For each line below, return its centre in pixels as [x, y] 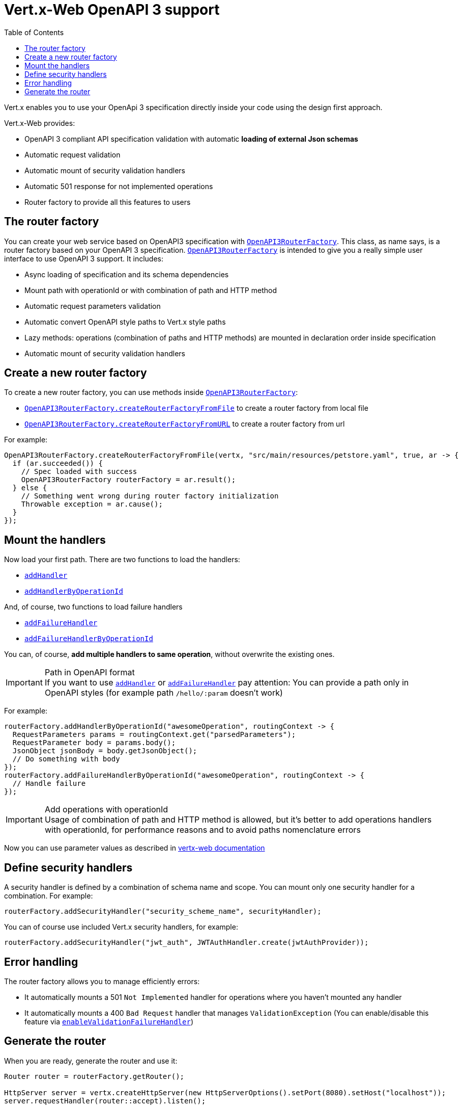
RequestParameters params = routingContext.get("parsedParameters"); [154, 735]
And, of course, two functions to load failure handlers [93, 607]
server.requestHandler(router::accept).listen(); [105, 1101]
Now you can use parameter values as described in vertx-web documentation [135, 848]
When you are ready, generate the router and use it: [91, 1061]
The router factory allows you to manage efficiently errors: [102, 981]
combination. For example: [49, 896]
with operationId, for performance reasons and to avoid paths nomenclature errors [203, 830]
